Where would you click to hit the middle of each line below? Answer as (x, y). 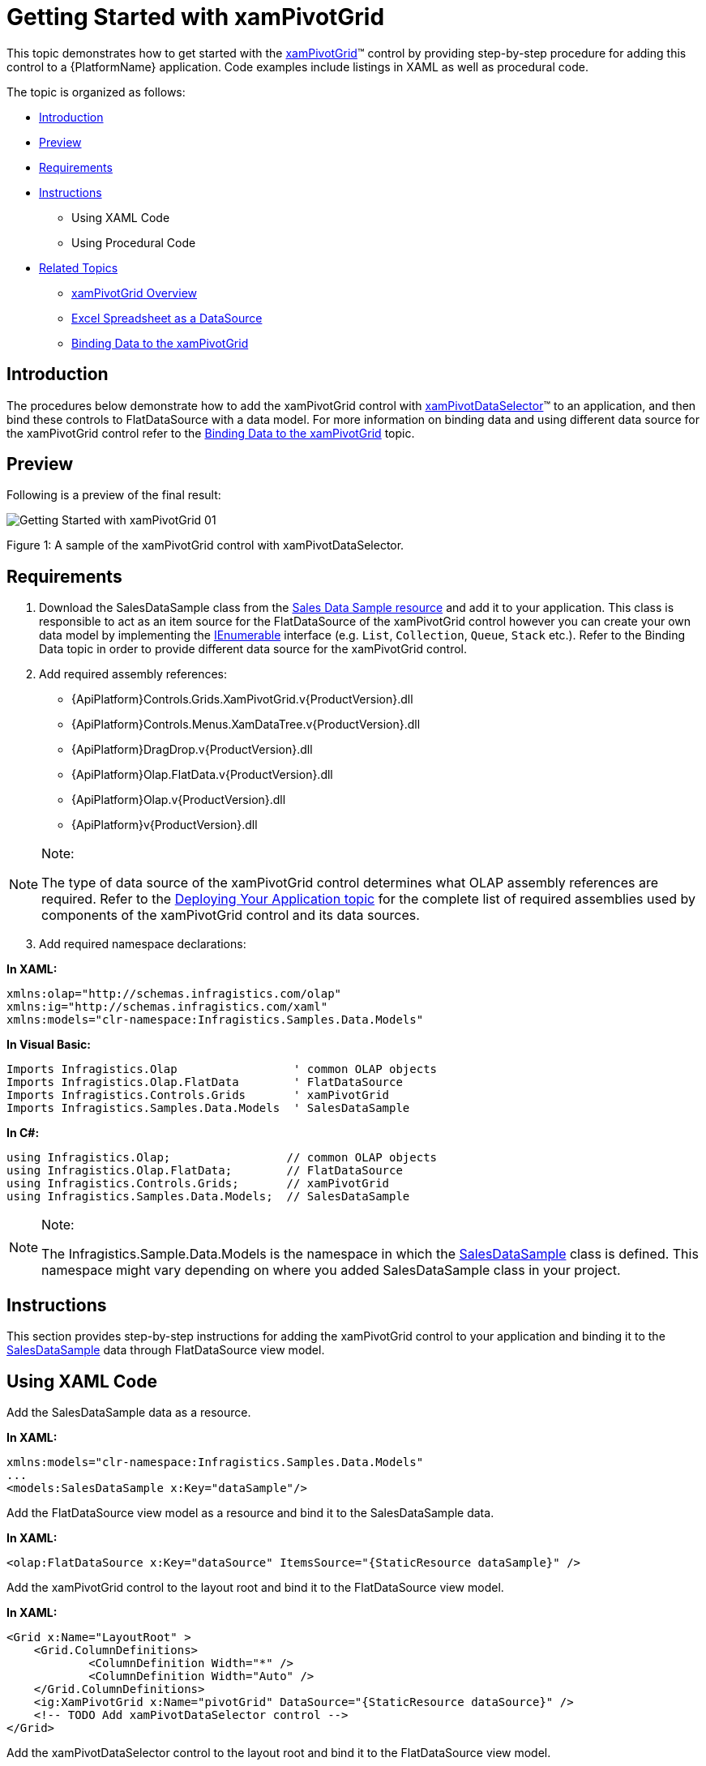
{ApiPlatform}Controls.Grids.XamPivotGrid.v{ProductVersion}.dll (242, 699)
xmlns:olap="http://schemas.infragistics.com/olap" (174, 994)
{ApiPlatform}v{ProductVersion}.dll (165, 825)
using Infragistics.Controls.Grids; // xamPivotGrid (198, 1184)
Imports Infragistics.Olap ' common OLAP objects (222, 1069)
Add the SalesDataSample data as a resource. (129, 1412)
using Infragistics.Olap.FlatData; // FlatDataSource (205, 1171)
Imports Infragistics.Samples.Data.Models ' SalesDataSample (208, 1108)
